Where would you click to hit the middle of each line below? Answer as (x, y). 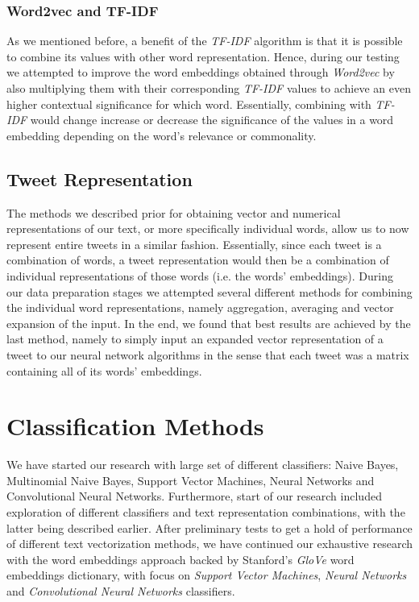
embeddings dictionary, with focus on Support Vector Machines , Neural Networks (207, 575)
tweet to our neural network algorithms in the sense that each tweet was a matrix (208, 354)
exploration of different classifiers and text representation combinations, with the (206, 512)
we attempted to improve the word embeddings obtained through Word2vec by (201, 72)
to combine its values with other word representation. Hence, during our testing (203, 56)
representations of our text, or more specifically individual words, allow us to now (208, 228)
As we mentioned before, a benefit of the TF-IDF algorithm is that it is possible (205, 41)
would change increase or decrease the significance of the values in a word (212, 120)
